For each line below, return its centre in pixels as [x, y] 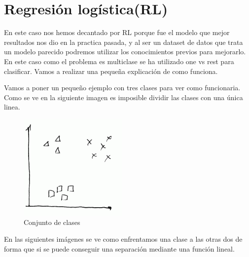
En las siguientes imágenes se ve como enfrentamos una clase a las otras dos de [123, 239]
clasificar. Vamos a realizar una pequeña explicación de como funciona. [111, 71]
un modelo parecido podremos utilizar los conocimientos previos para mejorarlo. [125, 52]
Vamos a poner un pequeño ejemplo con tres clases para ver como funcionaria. [122, 88]
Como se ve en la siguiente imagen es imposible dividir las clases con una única [124, 97]
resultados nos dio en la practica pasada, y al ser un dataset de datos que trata [124, 42]
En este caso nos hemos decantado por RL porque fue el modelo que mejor [117, 32]
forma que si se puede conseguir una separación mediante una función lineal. [119, 248]
